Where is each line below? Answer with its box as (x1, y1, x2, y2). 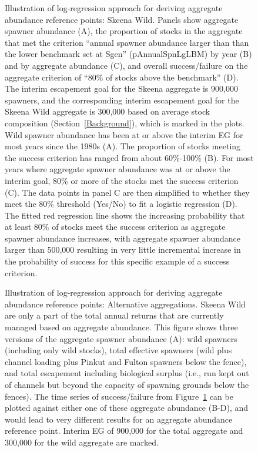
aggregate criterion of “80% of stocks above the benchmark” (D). (5, 71, 239, 83)
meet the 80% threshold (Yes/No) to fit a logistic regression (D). (5, 197, 237, 210)
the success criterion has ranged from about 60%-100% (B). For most (5, 151, 254, 163)
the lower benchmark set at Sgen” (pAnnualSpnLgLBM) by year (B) (5, 48, 252, 60)
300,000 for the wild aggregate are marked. (5, 436, 159, 448)
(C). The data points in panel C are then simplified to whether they (5, 186, 250, 198)
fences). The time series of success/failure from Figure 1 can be (5, 390, 233, 402)
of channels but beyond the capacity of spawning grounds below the (5, 379, 249, 390)
